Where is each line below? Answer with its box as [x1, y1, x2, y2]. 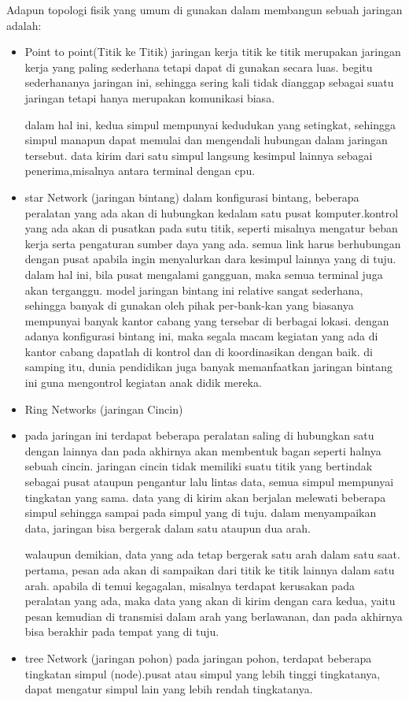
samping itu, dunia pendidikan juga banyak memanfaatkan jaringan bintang [24, 358, 393, 375]
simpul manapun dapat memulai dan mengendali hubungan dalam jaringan [24, 132, 388, 148]
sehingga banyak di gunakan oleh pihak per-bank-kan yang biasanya [24, 297, 354, 314]
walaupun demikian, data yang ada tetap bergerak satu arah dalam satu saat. [24, 546, 400, 563]
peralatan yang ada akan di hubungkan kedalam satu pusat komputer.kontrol [24, 204, 399, 221]
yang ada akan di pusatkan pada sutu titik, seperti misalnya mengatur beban [24, 220, 398, 236]
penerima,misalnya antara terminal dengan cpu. [24, 162, 256, 179]
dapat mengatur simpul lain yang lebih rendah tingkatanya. [24, 681, 313, 697]
